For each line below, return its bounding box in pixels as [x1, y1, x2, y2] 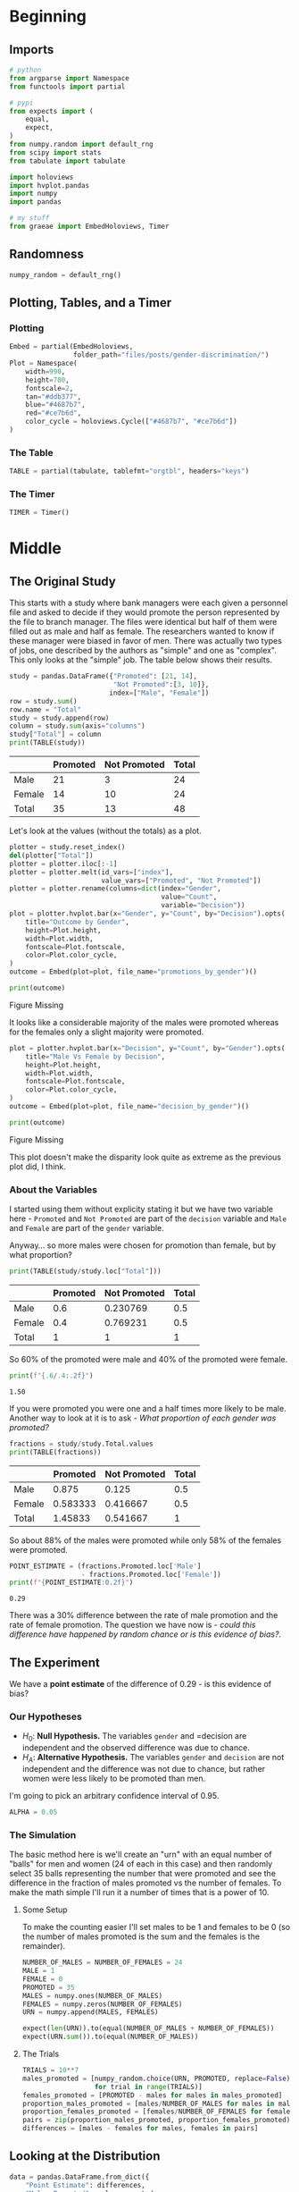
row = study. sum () [9, 696, 78, 705]
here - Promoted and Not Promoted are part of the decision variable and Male [9, 1213, 287, 1224]
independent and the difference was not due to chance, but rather [21, 1763, 266, 1774]
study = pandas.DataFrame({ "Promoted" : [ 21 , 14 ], [9, 672, 198, 681]
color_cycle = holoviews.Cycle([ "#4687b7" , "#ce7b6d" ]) [25, 417, 238, 426]
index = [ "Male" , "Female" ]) [108, 688, 210, 697]
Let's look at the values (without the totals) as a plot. [9, 825, 203, 837]
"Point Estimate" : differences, [25, 2180, 145, 2189]
